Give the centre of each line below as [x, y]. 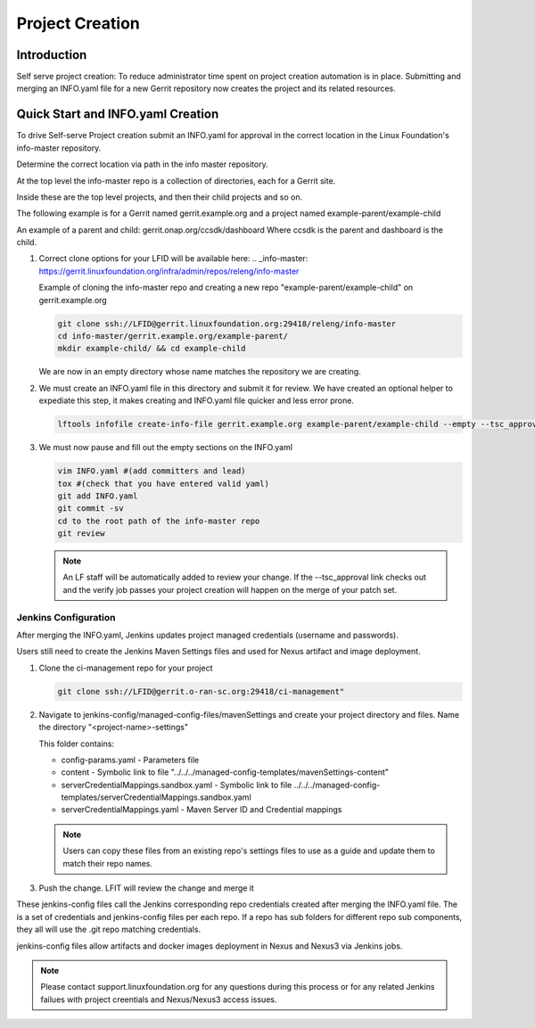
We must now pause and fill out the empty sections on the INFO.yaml [166, 448]
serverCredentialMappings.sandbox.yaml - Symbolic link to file [177, 785]
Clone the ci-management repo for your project [126, 668]
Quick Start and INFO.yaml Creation [118, 115]
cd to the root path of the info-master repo [159, 521]
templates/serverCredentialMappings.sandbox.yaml [156, 797]
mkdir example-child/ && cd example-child [152, 349]
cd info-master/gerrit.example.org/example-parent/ [173, 336]
